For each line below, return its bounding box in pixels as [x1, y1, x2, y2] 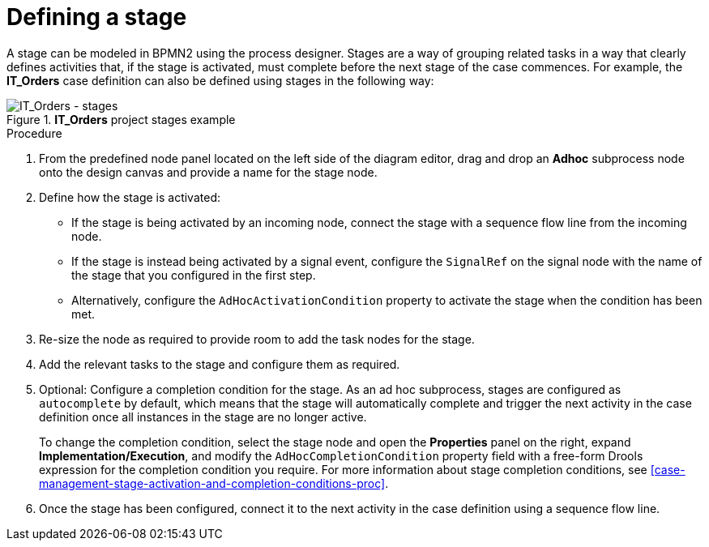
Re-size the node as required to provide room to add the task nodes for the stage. [39, 331, 475, 346]
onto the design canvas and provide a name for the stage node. [39, 165, 378, 179]
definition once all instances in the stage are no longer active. [39, 409, 367, 424]
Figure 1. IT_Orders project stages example [6, 112, 236, 126]
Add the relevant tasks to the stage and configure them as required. [39, 357, 400, 371]
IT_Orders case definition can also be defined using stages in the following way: [6, 73, 434, 88]
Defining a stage [6, 3, 187, 31]
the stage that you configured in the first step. [71, 267, 316, 282]
